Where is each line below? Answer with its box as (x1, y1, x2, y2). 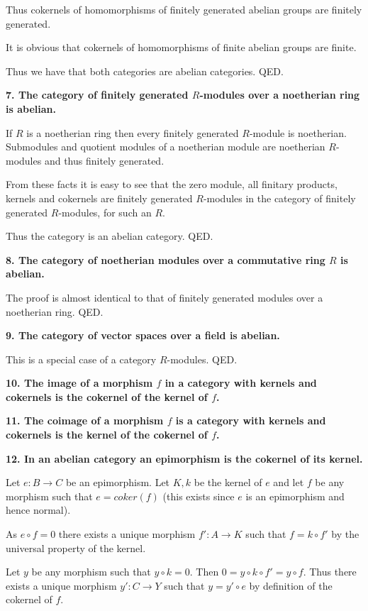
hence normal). (6, 502, 71, 517)
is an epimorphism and (245, 488, 345, 503)
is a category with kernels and (175, 413, 326, 428)
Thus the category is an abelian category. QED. (6, 229, 213, 243)
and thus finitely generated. (44, 153, 165, 167)
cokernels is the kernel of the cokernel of (6, 427, 208, 442)
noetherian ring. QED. (6, 304, 104, 319)
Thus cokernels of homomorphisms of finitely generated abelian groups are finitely (6, 2, 362, 16)
